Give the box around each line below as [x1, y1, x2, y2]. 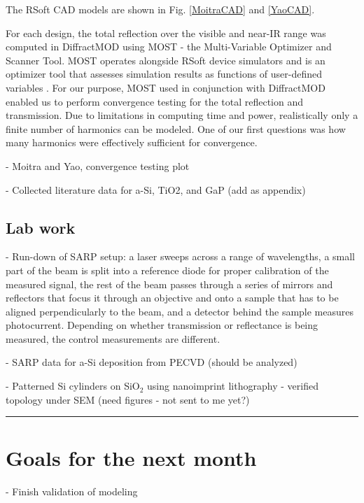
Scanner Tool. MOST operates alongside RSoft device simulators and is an [6, 52, 325, 67]
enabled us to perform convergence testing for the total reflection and [6, 94, 304, 108]
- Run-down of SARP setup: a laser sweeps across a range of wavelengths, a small [6, 249, 356, 264]
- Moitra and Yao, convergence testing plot [6, 158, 190, 173]
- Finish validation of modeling [6, 484, 138, 499]
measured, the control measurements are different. [6, 331, 220, 346]
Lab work [6, 216, 76, 238]
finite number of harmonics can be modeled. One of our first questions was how [6, 121, 346, 136]
